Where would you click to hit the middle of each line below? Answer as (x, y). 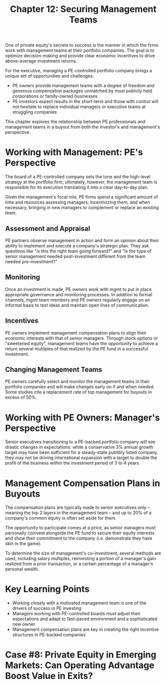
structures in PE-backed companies (49, 635)
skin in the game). (24, 544)
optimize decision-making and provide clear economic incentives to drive (80, 56)
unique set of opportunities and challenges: (50, 76)
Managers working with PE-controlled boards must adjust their (76, 614)
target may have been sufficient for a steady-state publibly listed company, (82, 453)
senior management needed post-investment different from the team (75, 256)
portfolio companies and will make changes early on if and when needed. (80, 387)
